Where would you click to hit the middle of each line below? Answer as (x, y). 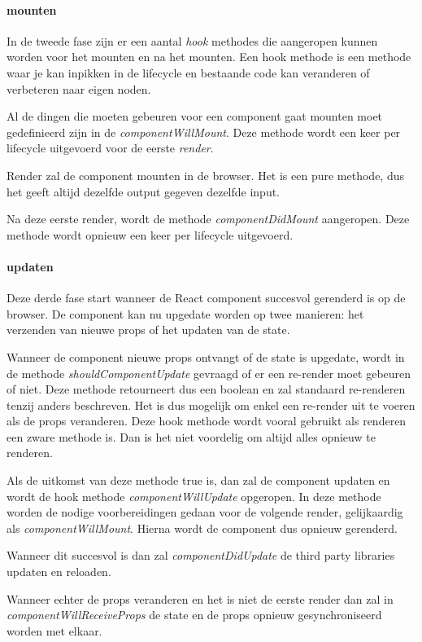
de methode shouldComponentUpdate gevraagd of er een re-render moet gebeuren (209, 373)
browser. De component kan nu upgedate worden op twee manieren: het (185, 313)
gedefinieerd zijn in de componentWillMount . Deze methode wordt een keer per (204, 132)
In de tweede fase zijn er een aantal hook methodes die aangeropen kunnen (192, 40)
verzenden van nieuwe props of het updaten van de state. (148, 330)
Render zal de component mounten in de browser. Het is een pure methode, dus (205, 175)
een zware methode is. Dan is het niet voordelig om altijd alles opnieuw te (191, 436)
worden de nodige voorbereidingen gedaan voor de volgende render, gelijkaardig (205, 512)
